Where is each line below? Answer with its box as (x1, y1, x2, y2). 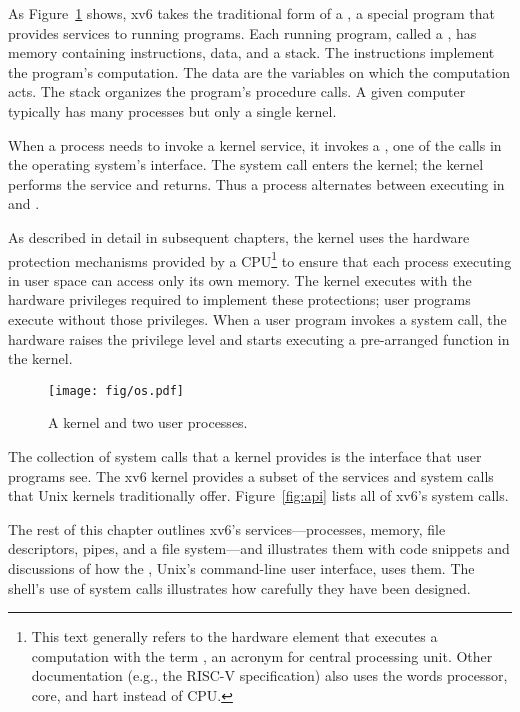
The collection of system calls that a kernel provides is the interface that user (8, 446, 482, 466)
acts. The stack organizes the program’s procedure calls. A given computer (8, 81, 466, 102)
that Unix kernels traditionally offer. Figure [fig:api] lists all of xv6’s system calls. (8, 485, 509, 506)
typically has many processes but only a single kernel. (8, 100, 337, 121)
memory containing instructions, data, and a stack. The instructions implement (8, 42, 495, 63)
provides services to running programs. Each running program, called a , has (8, 22, 477, 43)
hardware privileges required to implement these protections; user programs (8, 289, 471, 310)
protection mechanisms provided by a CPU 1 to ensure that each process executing (8, 247, 512, 271)
